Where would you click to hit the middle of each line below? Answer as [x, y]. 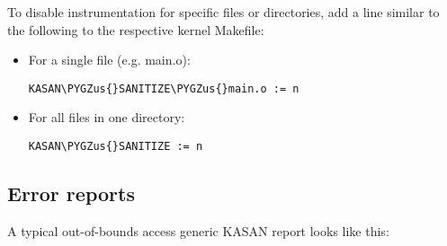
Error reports [71, 193]
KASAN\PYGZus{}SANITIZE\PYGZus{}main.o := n [164, 88]
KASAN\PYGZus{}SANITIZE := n [116, 147]
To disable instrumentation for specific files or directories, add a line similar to [223, 12]
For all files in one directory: [107, 117]
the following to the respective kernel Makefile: [136, 29]
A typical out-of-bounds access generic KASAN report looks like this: [198, 230]
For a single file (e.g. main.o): [109, 60]
